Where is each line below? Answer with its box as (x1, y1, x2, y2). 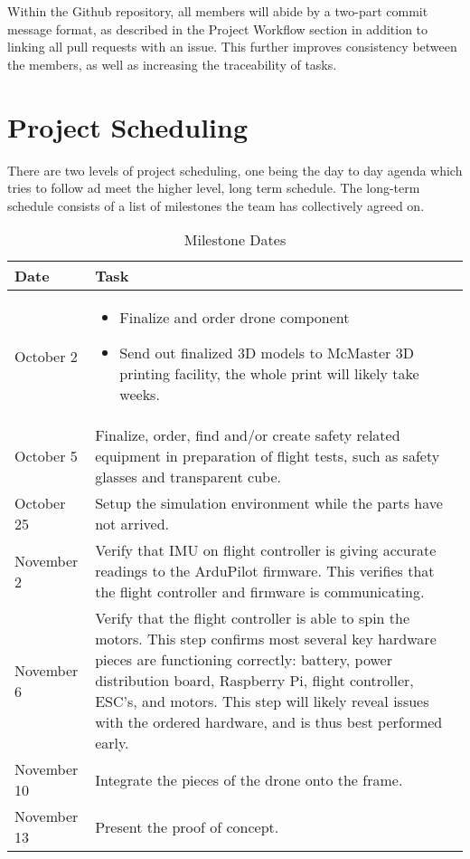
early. (95, 732, 129, 754)
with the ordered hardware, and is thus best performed (95, 711, 443, 733)
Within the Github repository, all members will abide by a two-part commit (7, 2, 428, 20)
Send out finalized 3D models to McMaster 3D (119, 342, 414, 364)
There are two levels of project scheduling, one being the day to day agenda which (7, 160, 463, 179)
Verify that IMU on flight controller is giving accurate (95, 539, 437, 561)
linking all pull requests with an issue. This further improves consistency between (7, 37, 457, 56)
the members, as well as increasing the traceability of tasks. (7, 54, 337, 73)
